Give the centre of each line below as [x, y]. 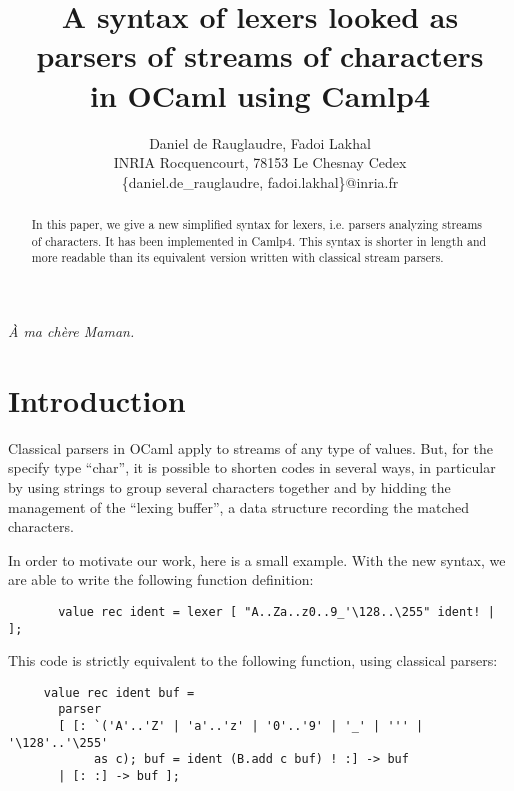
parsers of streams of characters [260, 55]
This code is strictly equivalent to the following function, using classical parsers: [253, 660]
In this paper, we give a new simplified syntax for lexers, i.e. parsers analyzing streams [257, 224]
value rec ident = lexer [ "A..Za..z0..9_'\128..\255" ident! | [276, 611]
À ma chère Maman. [71, 331]
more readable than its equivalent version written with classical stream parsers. [237, 257]
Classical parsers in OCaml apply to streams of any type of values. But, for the [251, 447]
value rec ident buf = [119, 692]
